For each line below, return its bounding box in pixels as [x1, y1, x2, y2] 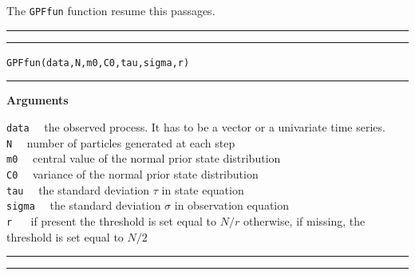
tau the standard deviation [6, 181, 150, 198]
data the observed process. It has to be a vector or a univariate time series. [6, 118, 385, 135]
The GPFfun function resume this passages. [6, 2, 215, 18]
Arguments [6, 92, 69, 108]
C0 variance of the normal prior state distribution [6, 165, 259, 182]
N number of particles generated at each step [6, 134, 235, 151]
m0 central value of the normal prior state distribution [6, 150, 281, 167]
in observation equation [174, 197, 290, 214]
